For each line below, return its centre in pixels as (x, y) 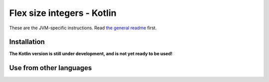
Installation (27, 42)
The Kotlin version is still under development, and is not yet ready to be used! (91, 54)
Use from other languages (51, 68)
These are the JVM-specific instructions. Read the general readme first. (83, 28)
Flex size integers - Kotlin (63, 13)
